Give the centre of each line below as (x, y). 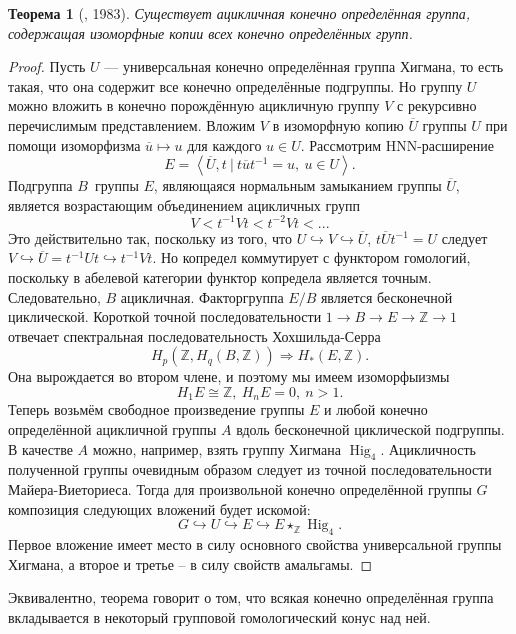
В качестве (40, 448)
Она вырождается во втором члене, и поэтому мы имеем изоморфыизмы (229, 376)
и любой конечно (376, 409)
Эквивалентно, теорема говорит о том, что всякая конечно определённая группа (251, 597)
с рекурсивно (437, 105)
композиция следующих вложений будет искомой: (159, 508)
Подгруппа (40, 185)
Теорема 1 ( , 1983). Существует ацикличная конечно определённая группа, (239, 13)
